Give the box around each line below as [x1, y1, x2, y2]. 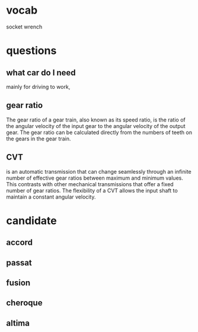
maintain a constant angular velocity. [6, 193, 96, 200]
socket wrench [6, 23, 43, 30]
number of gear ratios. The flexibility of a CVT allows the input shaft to [6, 187, 178, 194]
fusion [6, 277, 31, 288]
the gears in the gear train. [6, 135, 71, 142]
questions [6, 44, 57, 58]
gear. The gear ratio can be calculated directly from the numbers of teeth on [6, 129, 193, 136]
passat [6, 257, 33, 267]
